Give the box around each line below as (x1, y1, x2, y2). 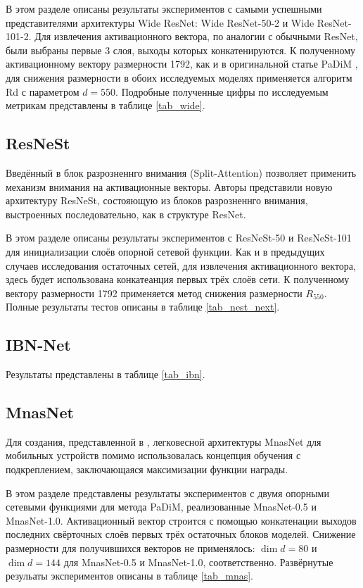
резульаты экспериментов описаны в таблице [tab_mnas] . (6, 568, 253, 583)
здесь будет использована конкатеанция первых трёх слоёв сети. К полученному (6, 272, 350, 287)
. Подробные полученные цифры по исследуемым (115, 84, 329, 99)
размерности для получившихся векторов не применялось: (6, 541, 255, 556)
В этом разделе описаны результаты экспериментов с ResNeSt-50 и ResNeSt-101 (6, 230, 352, 245)
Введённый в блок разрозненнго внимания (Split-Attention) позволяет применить (6, 165, 357, 180)
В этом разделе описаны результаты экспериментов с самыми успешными (6, 1, 322, 15)
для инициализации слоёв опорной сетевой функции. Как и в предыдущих (6, 244, 325, 258)
